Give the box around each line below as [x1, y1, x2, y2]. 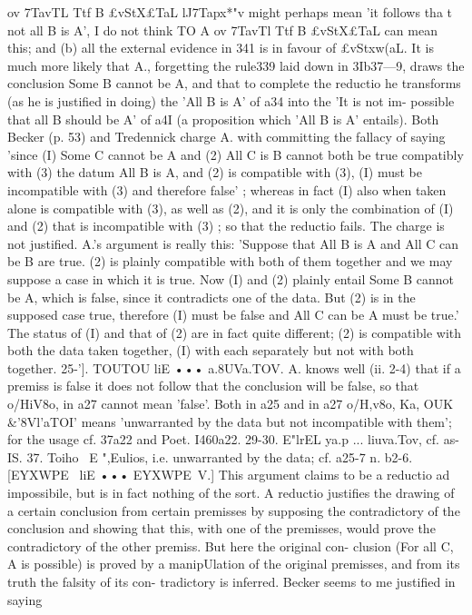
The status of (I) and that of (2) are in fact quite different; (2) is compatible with [7, 322, 462, 342]
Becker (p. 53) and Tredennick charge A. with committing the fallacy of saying [7, 127, 446, 146]
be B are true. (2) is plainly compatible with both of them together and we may [7, 252, 453, 271]
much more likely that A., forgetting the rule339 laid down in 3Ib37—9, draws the [7, 55, 465, 74]
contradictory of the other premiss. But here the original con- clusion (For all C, [7, 536, 454, 555]
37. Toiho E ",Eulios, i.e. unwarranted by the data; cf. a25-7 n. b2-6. [26, 447, 413, 466]
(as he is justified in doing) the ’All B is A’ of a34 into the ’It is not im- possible [7, 91, 455, 110]
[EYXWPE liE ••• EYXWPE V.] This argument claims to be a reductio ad [7, 465, 450, 484]
